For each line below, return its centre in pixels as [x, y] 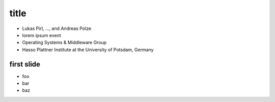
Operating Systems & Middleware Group [64, 43]
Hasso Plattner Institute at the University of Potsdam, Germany [88, 49]
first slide [25, 64]
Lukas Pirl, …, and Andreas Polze [57, 28]
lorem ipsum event [42, 35]
